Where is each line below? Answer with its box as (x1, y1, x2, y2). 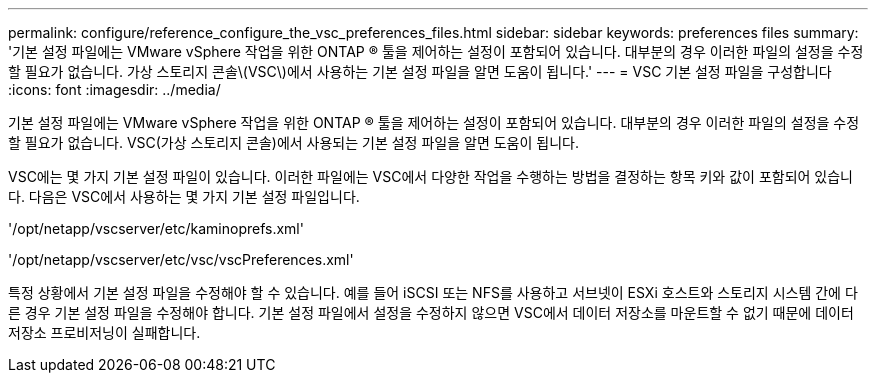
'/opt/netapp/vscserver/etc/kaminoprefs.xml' (8, 220, 304, 237)
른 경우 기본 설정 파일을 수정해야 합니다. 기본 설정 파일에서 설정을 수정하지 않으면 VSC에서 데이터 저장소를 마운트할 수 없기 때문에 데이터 (8, 304, 854, 321)
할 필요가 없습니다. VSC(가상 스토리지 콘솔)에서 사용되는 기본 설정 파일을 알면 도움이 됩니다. (8, 134, 579, 151)
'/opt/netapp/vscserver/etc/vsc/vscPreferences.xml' (8, 251, 354, 268)
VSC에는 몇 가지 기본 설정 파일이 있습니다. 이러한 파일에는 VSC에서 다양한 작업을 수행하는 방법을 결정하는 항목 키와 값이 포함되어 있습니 (8, 168, 853, 185)
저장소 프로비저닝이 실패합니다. (8, 324, 201, 341)
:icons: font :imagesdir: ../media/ (8, 81, 221, 98)
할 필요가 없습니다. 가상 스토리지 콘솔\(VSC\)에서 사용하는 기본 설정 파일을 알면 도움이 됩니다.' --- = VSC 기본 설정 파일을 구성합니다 (8, 63, 832, 80)
